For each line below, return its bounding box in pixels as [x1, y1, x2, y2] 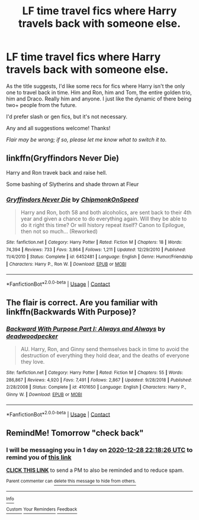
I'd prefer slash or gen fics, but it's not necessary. [6, 113, 127, 120]
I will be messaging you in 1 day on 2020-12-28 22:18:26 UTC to [6, 446, 193, 454]
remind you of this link [6, 453, 72, 461]
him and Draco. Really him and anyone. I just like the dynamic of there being [6, 95, 191, 102]
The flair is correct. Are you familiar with [6, 297, 158, 307]
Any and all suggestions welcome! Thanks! [6, 124, 111, 131]
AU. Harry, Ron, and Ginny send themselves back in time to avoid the [20, 346, 189, 353]
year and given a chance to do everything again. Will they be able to [20, 215, 187, 222]
